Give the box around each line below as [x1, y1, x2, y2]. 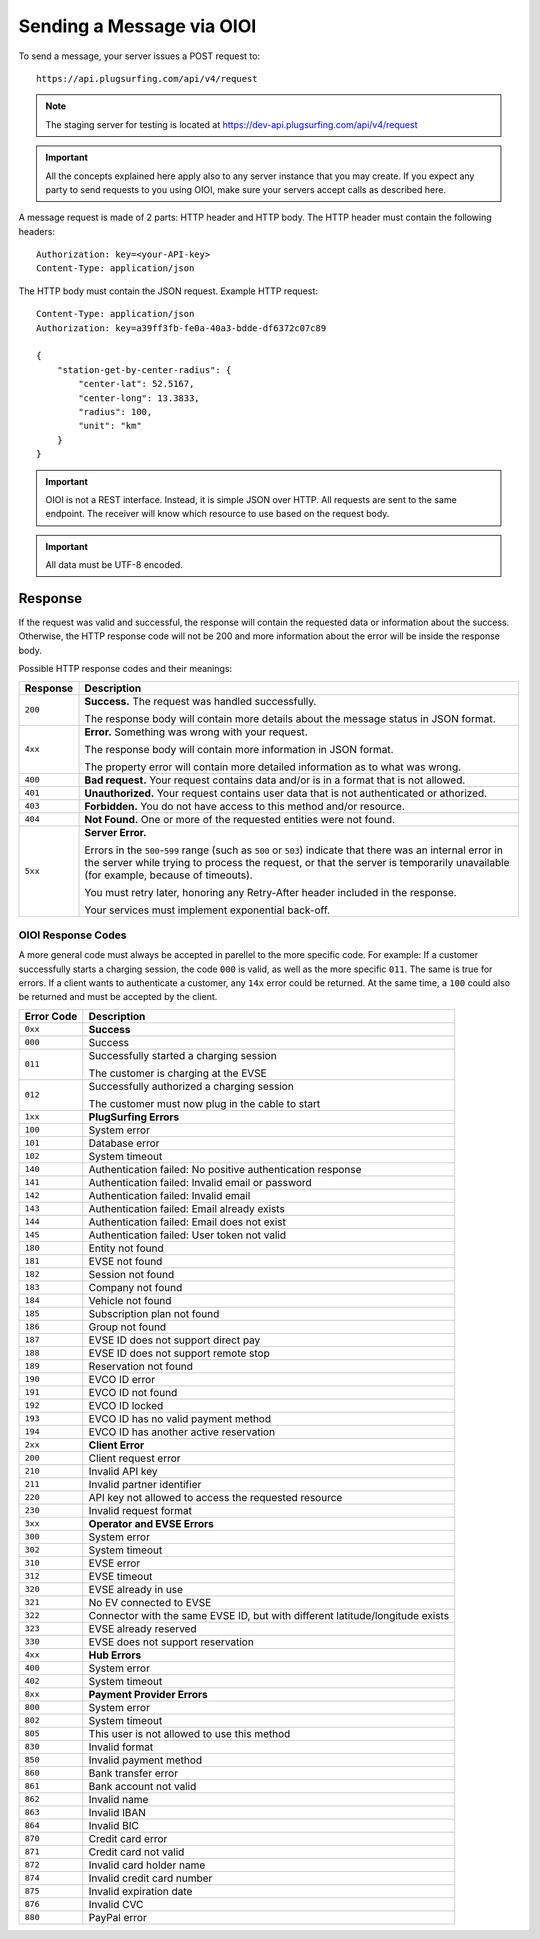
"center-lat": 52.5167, [78, 378, 195, 390]
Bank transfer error [88, 1766, 179, 1780]
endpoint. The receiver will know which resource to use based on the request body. [45, 508, 390, 520]
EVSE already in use [88, 1582, 184, 1596]
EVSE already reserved [88, 1621, 197, 1635]
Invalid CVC [88, 1897, 144, 1911]
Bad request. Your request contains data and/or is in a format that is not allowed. [84, 773, 466, 787]
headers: [18, 225, 55, 237]
